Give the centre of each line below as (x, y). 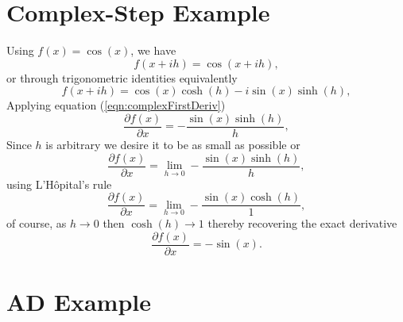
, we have (153, 50)
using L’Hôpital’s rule (59, 184)
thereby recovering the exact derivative (302, 223)
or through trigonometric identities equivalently (122, 77)
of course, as (37, 223)
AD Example (79, 302)
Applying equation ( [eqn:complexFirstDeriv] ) (116, 105)
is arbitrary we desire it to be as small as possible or (173, 144)
